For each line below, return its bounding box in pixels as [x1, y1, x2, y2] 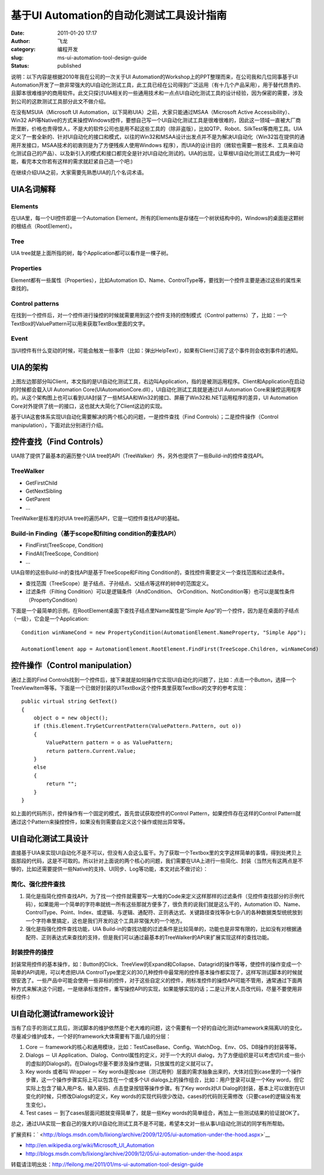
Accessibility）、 [254, 109, 293, 116]
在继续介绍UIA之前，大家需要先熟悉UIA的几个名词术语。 [11, 168, 147, 176]
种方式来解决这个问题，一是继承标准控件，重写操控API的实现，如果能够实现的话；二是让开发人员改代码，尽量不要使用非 [11, 985, 303, 992]
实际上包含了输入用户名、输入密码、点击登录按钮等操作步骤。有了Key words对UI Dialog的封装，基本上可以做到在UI [25, 1084, 305, 1091]
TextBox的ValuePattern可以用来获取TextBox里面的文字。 [11, 320, 148, 327]
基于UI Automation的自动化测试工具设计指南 [11, 9, 227, 22]
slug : [11, 54, 24, 61]
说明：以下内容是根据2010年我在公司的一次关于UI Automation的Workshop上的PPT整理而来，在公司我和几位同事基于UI [11, 73, 298, 80]
